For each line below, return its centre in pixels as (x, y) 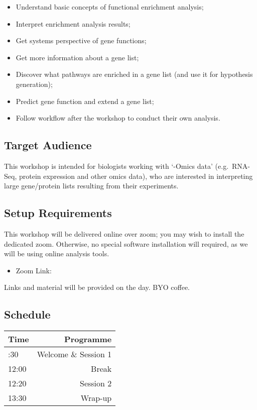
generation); (34, 84)
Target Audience (48, 145)
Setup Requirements (58, 213)
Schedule (27, 314)
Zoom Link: (34, 270)
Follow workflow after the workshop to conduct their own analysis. (118, 118)
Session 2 (96, 383)
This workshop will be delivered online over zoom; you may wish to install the (124, 233)
